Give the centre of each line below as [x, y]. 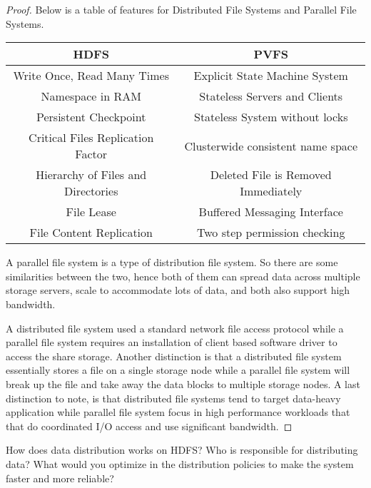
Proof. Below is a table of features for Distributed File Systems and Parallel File [181, 9]
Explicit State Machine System [271, 76]
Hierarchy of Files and [91, 175]
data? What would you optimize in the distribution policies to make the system [180, 463]
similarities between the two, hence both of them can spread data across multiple [183, 276]
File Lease [91, 212]
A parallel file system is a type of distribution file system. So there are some [172, 262]
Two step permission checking [271, 233]
